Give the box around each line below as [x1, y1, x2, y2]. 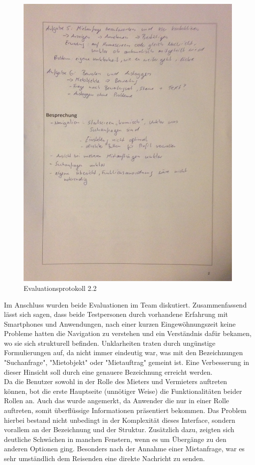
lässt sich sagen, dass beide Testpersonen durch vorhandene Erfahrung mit [4, 309, 228, 319]
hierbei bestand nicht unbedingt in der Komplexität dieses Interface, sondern [4, 414, 235, 425]
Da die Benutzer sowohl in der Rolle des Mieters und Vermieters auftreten [4, 376, 227, 387]
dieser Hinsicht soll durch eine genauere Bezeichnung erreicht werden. [4, 366, 213, 377]
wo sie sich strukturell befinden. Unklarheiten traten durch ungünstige [4, 337, 216, 348]
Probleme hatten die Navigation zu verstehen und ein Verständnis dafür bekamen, [4, 328, 252, 338]
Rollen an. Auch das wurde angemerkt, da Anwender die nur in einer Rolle [4, 395, 229, 406]
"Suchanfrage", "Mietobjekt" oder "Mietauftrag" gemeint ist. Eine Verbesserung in [4, 357, 250, 367]
